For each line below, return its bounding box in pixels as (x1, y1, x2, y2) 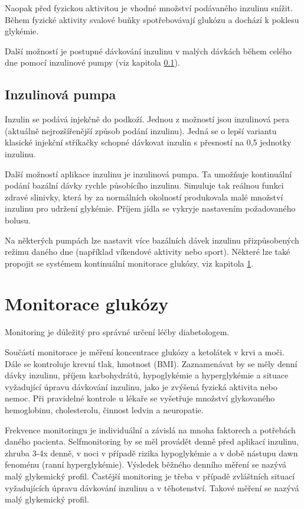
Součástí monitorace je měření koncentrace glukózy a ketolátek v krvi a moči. (5, 346, 285, 358)
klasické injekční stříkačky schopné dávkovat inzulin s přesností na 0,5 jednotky (5, 136, 292, 148)
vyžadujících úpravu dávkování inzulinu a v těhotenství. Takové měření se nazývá (5, 481, 299, 494)
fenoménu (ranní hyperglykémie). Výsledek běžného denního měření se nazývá (5, 458, 287, 471)
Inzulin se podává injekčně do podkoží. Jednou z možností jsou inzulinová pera (5, 113, 289, 125)
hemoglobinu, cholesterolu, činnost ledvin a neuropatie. (5, 403, 204, 416)
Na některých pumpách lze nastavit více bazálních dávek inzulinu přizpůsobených (5, 234, 299, 246)
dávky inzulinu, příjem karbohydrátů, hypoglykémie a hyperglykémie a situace (5, 369, 289, 381)
